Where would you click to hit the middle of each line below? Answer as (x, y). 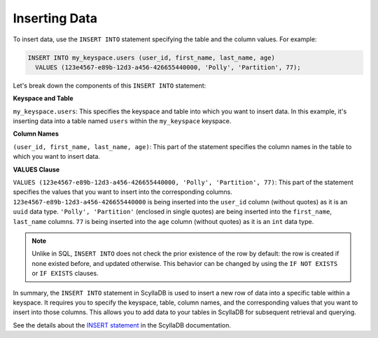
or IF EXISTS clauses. (65, 274)
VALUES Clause (36, 169)
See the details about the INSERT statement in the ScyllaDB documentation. (122, 325)
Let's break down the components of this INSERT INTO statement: (110, 85)
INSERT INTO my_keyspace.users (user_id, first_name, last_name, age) (152, 57)
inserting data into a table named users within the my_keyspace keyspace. (122, 121)
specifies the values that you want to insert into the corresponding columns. (122, 192)
